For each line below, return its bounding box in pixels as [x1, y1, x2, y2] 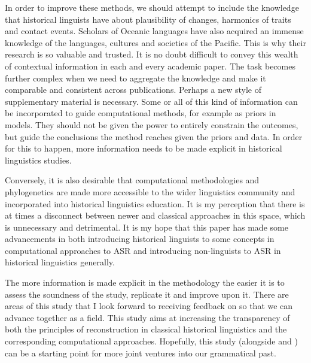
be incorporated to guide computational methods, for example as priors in [5, 107, 276, 119]
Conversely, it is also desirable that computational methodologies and [5, 174, 260, 186]
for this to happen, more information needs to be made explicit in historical [5, 142, 282, 155]
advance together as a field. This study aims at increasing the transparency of [5, 311, 290, 323]
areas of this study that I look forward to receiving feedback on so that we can [5, 300, 293, 312]
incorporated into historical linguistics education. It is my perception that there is [5, 197, 305, 210]
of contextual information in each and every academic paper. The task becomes [5, 59, 295, 72]
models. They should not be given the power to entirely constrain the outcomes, [5, 118, 298, 131]
